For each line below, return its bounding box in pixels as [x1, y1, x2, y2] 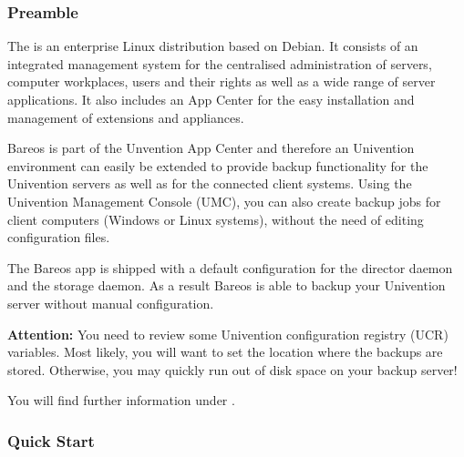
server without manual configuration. [7, 293, 214, 312]
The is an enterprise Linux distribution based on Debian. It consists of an [7, 36, 418, 56]
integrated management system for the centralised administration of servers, [7, 54, 432, 73]
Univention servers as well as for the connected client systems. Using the [7, 174, 412, 193]
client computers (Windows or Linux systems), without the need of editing [7, 209, 424, 228]
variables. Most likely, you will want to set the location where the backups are [7, 342, 443, 361]
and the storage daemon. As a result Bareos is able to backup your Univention [7, 276, 446, 295]
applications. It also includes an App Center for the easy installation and [7, 90, 415, 108]
